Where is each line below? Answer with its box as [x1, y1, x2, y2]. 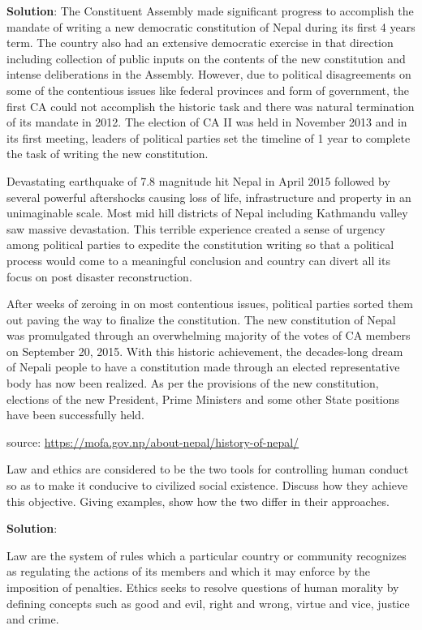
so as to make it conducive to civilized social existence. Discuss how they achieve [6, 477, 408, 494]
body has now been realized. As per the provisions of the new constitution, [6, 375, 379, 392]
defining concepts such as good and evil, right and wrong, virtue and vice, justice [6, 594, 410, 611]
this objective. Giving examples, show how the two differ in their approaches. [6, 492, 390, 509]
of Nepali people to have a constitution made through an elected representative [6, 358, 400, 375]
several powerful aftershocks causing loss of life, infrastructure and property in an [6, 188, 411, 205]
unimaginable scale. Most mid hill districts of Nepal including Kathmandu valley [6, 204, 408, 221]
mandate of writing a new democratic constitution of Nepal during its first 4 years [6, 18, 416, 35]
